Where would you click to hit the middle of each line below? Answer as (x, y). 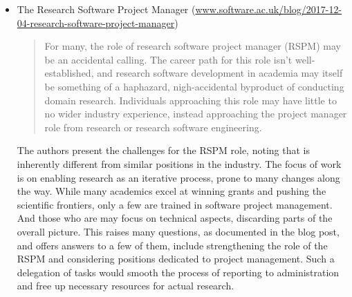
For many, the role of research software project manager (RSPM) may (193, 46)
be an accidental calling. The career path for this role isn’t (168, 59)
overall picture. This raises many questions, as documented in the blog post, (178, 231)
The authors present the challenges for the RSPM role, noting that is (163, 150)
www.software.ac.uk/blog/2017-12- (269, 9)
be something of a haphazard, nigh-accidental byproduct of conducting (194, 86)
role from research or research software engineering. (153, 127)
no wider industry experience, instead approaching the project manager (196, 114)
